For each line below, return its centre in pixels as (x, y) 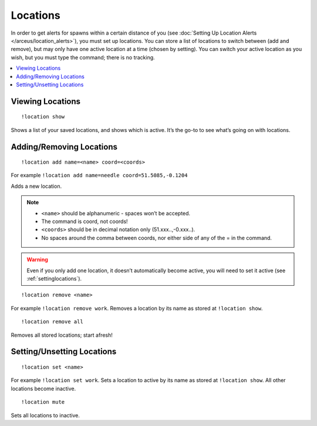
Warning (37, 260)
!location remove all (52, 322)
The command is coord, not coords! (85, 222)
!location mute (43, 402)
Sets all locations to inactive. (45, 415)
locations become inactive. (43, 388)
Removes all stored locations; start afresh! (62, 335)
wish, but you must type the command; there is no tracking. (83, 57)
